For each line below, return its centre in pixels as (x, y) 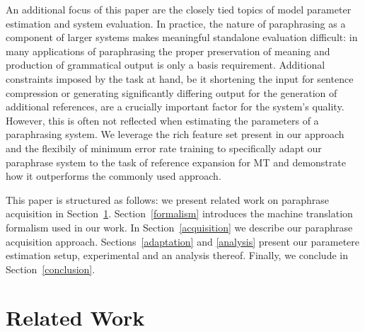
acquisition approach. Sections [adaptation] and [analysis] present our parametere (183, 241)
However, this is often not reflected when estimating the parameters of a (162, 120)
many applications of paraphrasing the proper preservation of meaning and (168, 51)
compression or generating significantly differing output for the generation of (172, 92)
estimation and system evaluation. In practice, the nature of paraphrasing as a (176, 23)
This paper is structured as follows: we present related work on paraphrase (168, 199)
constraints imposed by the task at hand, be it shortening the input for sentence (180, 78)
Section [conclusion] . (51, 269)
